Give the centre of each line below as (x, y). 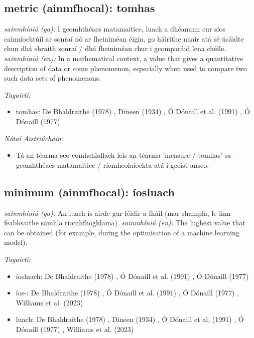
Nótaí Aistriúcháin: (34, 138)
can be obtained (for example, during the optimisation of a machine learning (122, 232)
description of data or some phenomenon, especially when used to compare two (125, 68)
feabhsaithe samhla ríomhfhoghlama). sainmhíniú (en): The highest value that (125, 223)
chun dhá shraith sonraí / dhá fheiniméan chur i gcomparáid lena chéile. (115, 48)
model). (16, 242)
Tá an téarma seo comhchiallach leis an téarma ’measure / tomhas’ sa (123, 155)
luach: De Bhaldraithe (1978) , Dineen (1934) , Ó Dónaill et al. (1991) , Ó (130, 319)
